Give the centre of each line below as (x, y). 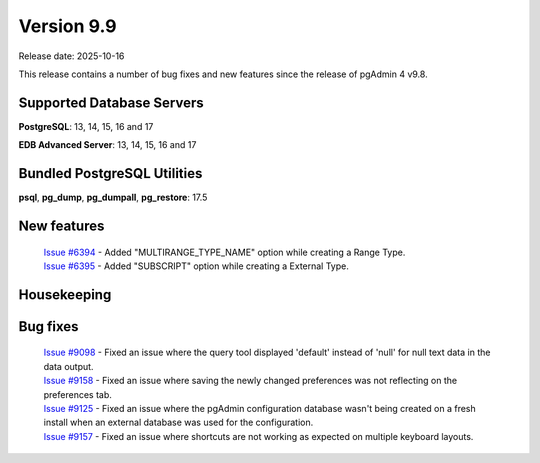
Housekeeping (65, 294)
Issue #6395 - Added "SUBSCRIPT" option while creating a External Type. (196, 266)
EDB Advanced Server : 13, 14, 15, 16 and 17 (107, 145)
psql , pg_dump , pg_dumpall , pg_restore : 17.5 (113, 197)
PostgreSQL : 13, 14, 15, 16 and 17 (86, 126)
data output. (68, 366)
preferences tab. (77, 394)
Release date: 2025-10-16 (71, 56)
